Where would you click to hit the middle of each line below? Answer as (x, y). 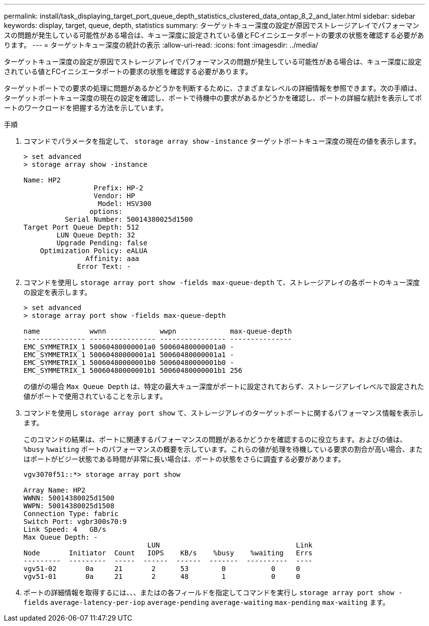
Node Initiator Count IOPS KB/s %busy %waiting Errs (168, 553)
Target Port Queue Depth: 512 (82, 227)
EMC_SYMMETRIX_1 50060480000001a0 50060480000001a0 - (129, 347)
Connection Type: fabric (71, 514)
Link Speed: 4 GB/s (65, 529)
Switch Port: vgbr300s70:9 (75, 522)
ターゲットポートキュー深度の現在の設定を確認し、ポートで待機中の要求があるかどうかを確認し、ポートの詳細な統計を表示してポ (213, 98)
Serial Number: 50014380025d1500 (129, 219)
